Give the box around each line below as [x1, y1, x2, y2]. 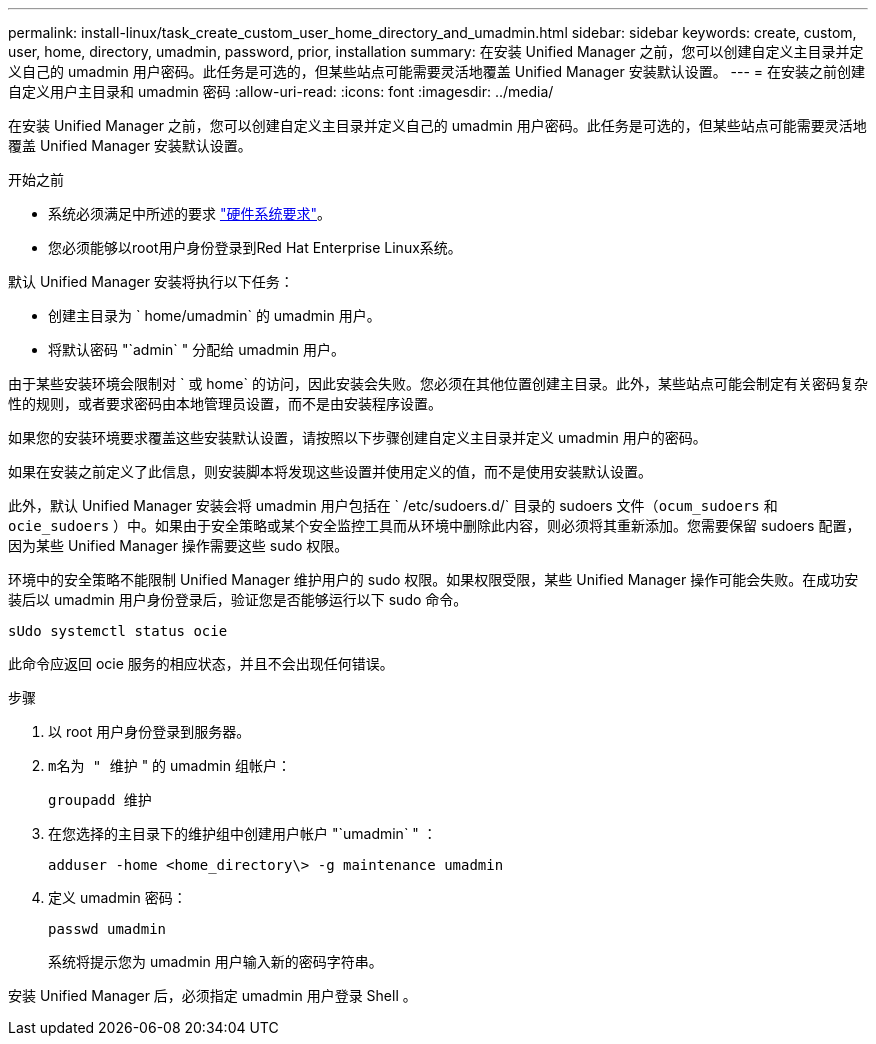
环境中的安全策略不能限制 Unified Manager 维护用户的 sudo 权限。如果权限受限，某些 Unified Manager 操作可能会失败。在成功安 [8, 571, 859, 588]
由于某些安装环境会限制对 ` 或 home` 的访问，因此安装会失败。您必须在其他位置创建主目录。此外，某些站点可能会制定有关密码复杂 [8, 375, 868, 392]
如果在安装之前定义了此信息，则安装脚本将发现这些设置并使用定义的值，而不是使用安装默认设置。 [8, 463, 652, 480]
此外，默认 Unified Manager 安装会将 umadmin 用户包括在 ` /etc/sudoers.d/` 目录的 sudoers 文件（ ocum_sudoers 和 [8, 497, 778, 514]
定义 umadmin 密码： [48, 889, 187, 906]
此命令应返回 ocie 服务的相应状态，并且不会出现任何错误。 [8, 655, 394, 672]
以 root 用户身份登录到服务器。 [48, 723, 251, 740]
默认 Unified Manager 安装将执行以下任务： [8, 273, 294, 290]
